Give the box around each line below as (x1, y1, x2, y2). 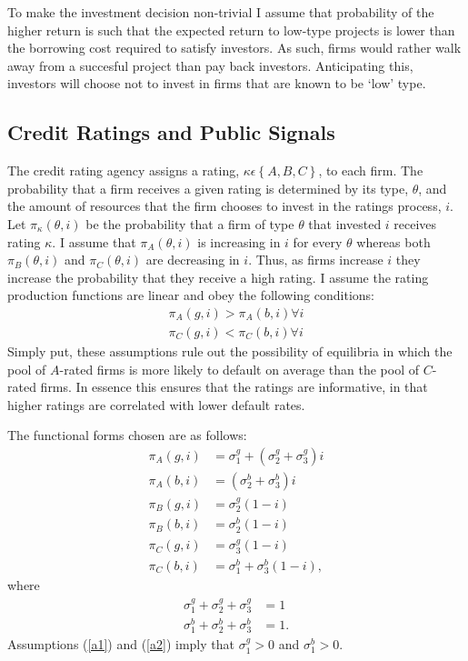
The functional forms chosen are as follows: (7, 426, 247, 445)
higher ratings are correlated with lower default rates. (7, 395, 305, 414)
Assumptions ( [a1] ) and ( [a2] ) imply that (7, 635, 234, 654)
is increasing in (197, 232, 281, 251)
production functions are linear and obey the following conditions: (7, 285, 375, 305)
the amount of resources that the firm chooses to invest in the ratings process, (7, 196, 442, 215)
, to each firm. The (318, 161, 423, 180)
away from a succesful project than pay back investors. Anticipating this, (7, 55, 413, 75)
